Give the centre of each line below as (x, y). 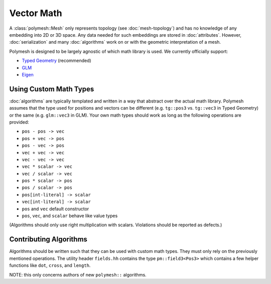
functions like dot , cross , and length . (50, 265)
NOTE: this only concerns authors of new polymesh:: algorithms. (78, 274)
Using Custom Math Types (52, 89)
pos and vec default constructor (55, 209)
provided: (19, 122)
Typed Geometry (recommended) (56, 61)
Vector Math (36, 13)
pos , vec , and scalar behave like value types (70, 216)
